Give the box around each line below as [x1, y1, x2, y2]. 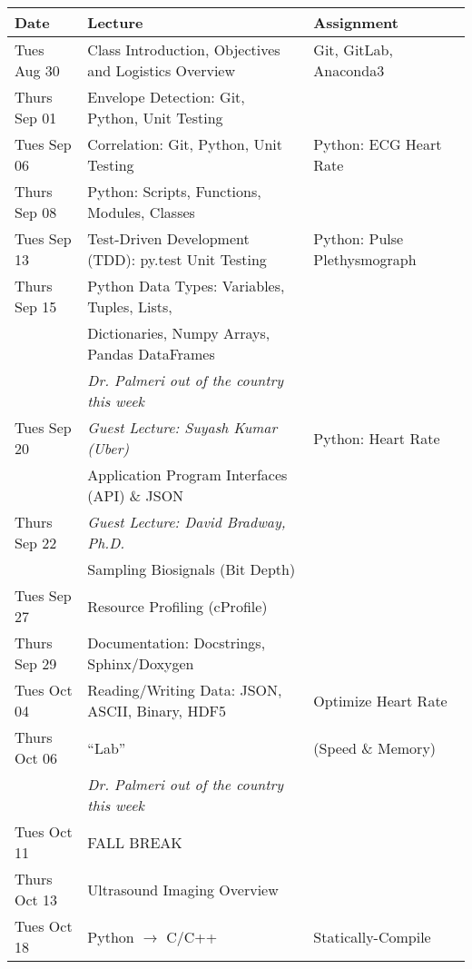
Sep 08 [15, 202, 57, 222]
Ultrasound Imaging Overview [87, 878, 279, 900]
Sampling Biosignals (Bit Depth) [87, 559, 296, 579]
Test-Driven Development [87, 228, 250, 249]
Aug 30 [15, 60, 60, 81]
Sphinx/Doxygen [87, 653, 194, 674]
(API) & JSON [87, 485, 184, 506]
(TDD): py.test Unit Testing [87, 249, 267, 270]
